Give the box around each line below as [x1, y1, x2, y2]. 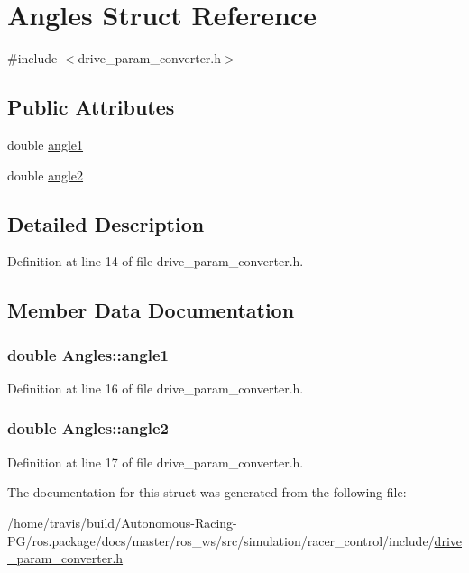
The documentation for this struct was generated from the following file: [7, 483, 407, 502]
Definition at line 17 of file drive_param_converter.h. [7, 452, 304, 471]
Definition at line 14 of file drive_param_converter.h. [7, 252, 304, 271]
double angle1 [7, 134, 84, 153]
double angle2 [7, 165, 84, 184]
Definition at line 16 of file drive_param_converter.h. [7, 378, 304, 397]
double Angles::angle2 [7, 417, 169, 439]
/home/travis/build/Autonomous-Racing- [7, 513, 237, 531]
